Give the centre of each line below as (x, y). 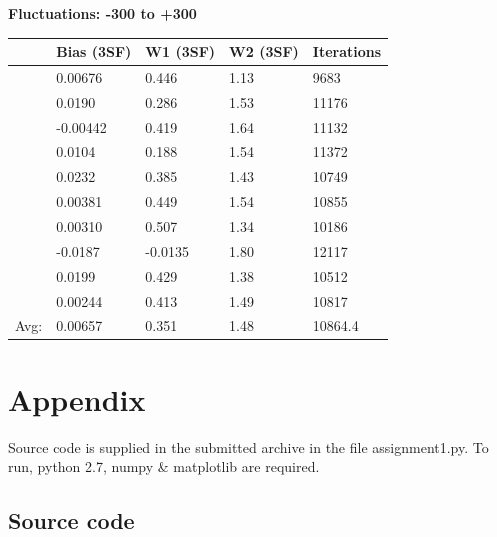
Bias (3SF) (94, 51)
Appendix (77, 398)
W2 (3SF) (264, 51)
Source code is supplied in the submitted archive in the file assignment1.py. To (248, 446)
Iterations (347, 51)
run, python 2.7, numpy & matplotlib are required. (164, 466)
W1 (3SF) (180, 51)
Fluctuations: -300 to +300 (102, 13)
